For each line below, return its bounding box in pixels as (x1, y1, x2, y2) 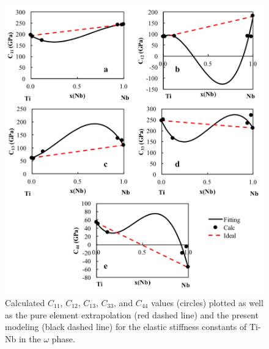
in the (18, 332, 41, 345)
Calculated (5, 296, 45, 309)
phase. (51, 332, 75, 345)
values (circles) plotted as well (151, 296, 263, 309)
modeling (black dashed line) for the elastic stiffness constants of (5, 320, 247, 333)
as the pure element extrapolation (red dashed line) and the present (5, 308, 259, 321)
